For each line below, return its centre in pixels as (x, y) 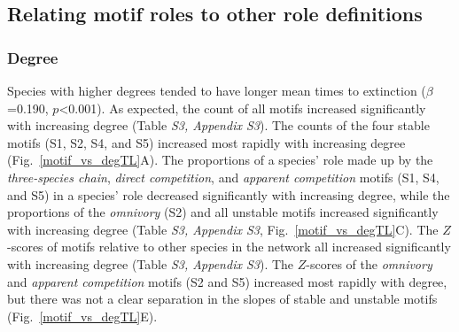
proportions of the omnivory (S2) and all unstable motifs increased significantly (223, 212)
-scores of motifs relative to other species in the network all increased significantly (229, 247)
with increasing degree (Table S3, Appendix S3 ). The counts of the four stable (218, 125)
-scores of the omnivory (369, 263)
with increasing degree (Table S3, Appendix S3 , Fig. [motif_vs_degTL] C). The (223, 229)
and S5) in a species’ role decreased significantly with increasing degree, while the (229, 194)
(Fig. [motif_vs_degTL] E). (82, 316)
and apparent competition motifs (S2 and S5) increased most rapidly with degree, (227, 281)
